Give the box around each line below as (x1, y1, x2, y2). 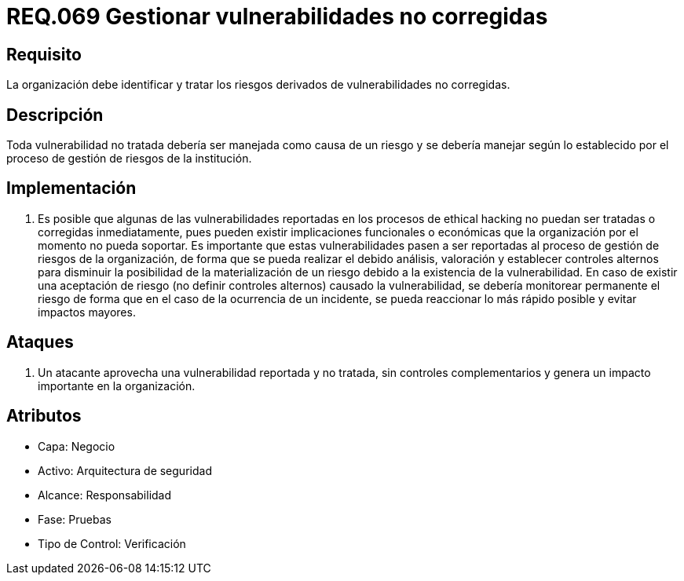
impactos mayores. (38, 305, 136, 319)
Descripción (6, 104, 104, 125)
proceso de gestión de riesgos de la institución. (6, 152, 252, 166)
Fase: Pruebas (38, 512, 112, 526)
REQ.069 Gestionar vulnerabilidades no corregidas (6, 3, 548, 30)
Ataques (6, 332, 74, 353)
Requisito (6, 44, 82, 64)
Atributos (6, 406, 82, 426)
